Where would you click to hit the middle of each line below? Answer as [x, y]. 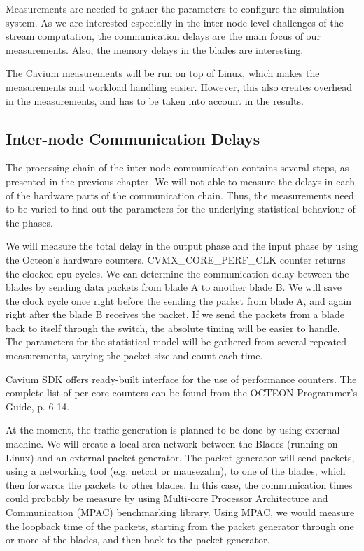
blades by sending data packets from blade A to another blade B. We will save [174, 287]
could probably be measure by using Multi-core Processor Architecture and [167, 498]
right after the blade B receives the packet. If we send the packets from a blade [175, 314]
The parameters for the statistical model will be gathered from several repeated [176, 342]
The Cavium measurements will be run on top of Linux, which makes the [163, 73]
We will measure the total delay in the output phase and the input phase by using [182, 246]
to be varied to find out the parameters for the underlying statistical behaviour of [181, 209]
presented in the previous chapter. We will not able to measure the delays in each [180, 181]
